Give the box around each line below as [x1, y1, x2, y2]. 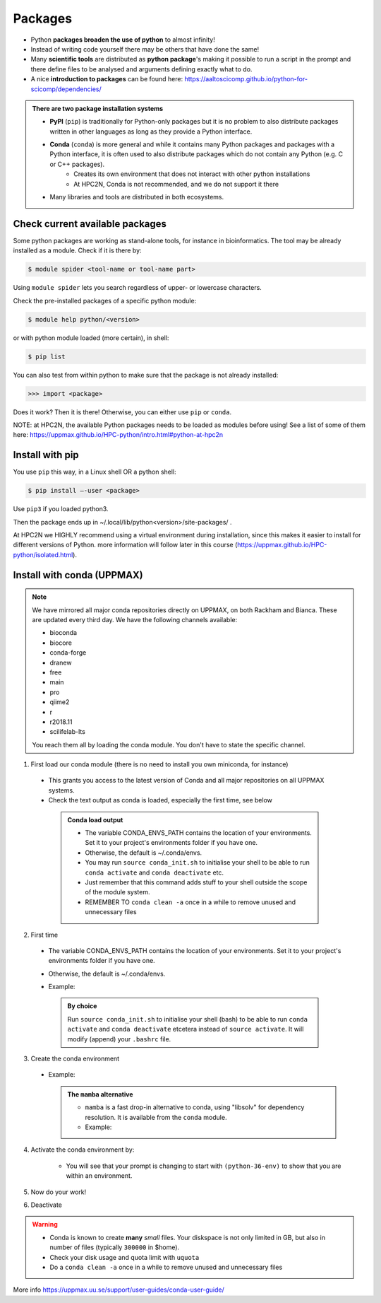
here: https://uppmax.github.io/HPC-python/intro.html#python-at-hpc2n [13, 431, 224, 439]
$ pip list [28, 352, 66, 361]
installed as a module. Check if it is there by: [13, 246, 142, 255]
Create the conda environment [30, 1054, 120, 1063]
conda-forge [49, 648, 87, 657]
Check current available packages [13, 218, 167, 230]
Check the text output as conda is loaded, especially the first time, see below [48, 796, 273, 805]
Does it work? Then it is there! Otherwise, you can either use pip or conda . [13, 407, 232, 416]
